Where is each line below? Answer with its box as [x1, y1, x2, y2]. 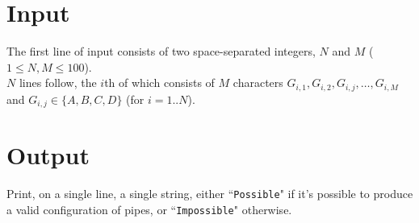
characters [233, 74, 283, 91]
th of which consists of [104, 74, 215, 91]
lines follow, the [19, 74, 97, 91]
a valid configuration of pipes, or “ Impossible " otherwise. [6, 201, 292, 217]
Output [6, 138, 90, 171]
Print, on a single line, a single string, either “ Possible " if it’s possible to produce [6, 185, 413, 202]
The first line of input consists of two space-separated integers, [6, 43, 316, 60]
